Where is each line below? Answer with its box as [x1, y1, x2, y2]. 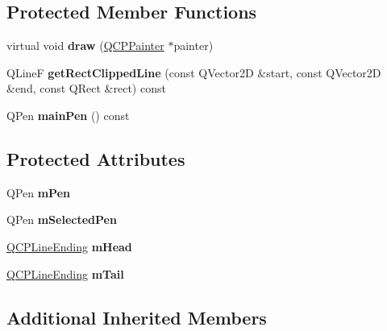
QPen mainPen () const [6, 106, 130, 123]
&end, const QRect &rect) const [6, 80, 166, 97]
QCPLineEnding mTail [6, 265, 124, 282]
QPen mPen [6, 184, 70, 201]
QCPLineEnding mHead [6, 238, 132, 254]
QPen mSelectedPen [6, 211, 117, 228]
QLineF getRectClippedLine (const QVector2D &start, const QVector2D [6, 64, 381, 81]
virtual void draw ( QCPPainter [6, 37, 164, 54]
